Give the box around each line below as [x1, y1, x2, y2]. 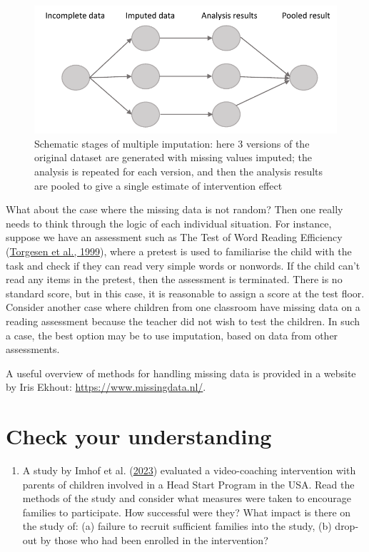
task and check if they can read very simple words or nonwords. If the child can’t [6, 257, 360, 272]
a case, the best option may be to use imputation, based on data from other [6, 327, 338, 342]
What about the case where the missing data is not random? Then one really [6, 202, 343, 217]
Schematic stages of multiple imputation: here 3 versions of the [34, 136, 310, 150]
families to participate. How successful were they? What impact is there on [22, 504, 351, 519]
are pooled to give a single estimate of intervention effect [34, 178, 283, 193]
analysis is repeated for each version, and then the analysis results [34, 163, 323, 178]
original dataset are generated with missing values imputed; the [34, 150, 312, 165]
